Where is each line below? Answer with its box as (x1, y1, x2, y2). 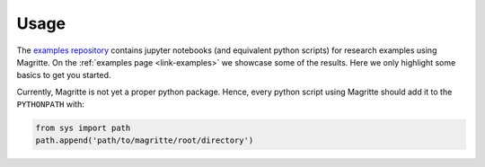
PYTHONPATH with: (16, 99, 84, 110)
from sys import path (35, 123, 131, 134)
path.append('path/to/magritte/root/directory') (35, 136, 254, 145)
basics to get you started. (16, 70, 111, 81)
